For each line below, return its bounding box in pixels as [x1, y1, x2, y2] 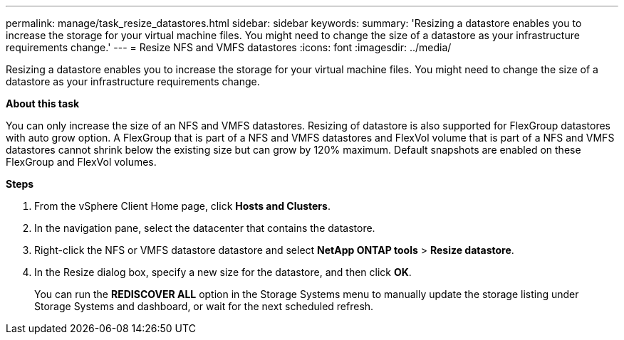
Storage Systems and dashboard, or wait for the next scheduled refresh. [34, 300, 374, 312]
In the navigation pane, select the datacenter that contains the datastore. [34, 222, 375, 234]
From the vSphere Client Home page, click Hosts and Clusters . [34, 200, 331, 212]
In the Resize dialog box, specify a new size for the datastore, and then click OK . [34, 266, 412, 278]
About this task [6, 97, 80, 110]
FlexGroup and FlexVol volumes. [6, 156, 157, 168]
